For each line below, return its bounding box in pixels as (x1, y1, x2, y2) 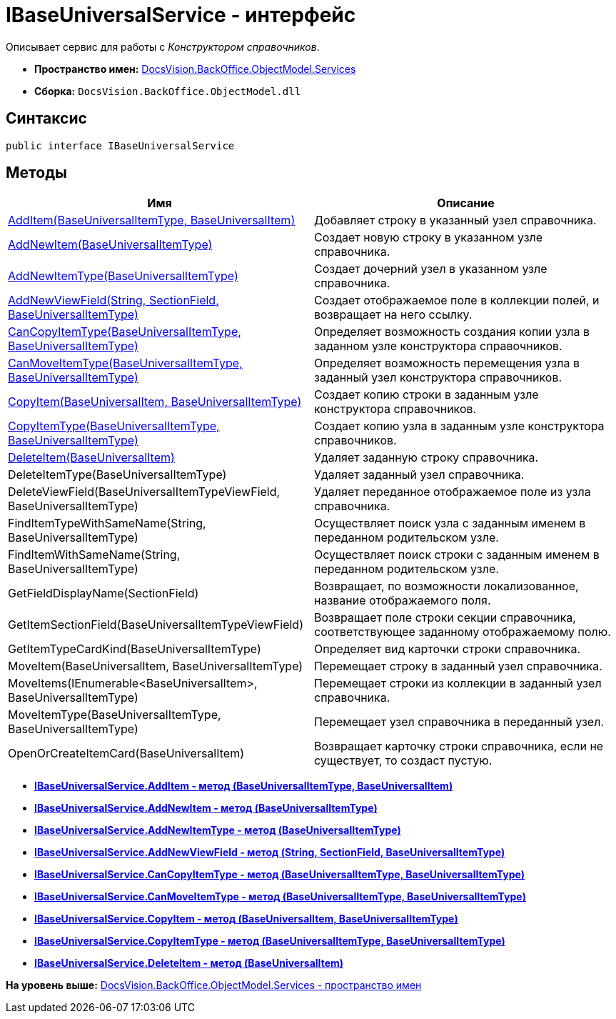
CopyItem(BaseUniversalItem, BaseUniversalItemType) (8, 394, 302, 409)
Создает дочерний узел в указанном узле (314, 262, 547, 277)
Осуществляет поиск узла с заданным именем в (314, 516, 586, 531)
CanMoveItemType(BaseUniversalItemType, (8, 356, 243, 371)
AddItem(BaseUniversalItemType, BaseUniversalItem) (8, 213, 296, 228)
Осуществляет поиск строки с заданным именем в (314, 547, 600, 562)
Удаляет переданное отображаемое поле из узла (314, 484, 591, 499)
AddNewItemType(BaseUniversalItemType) (8, 269, 238, 284)
